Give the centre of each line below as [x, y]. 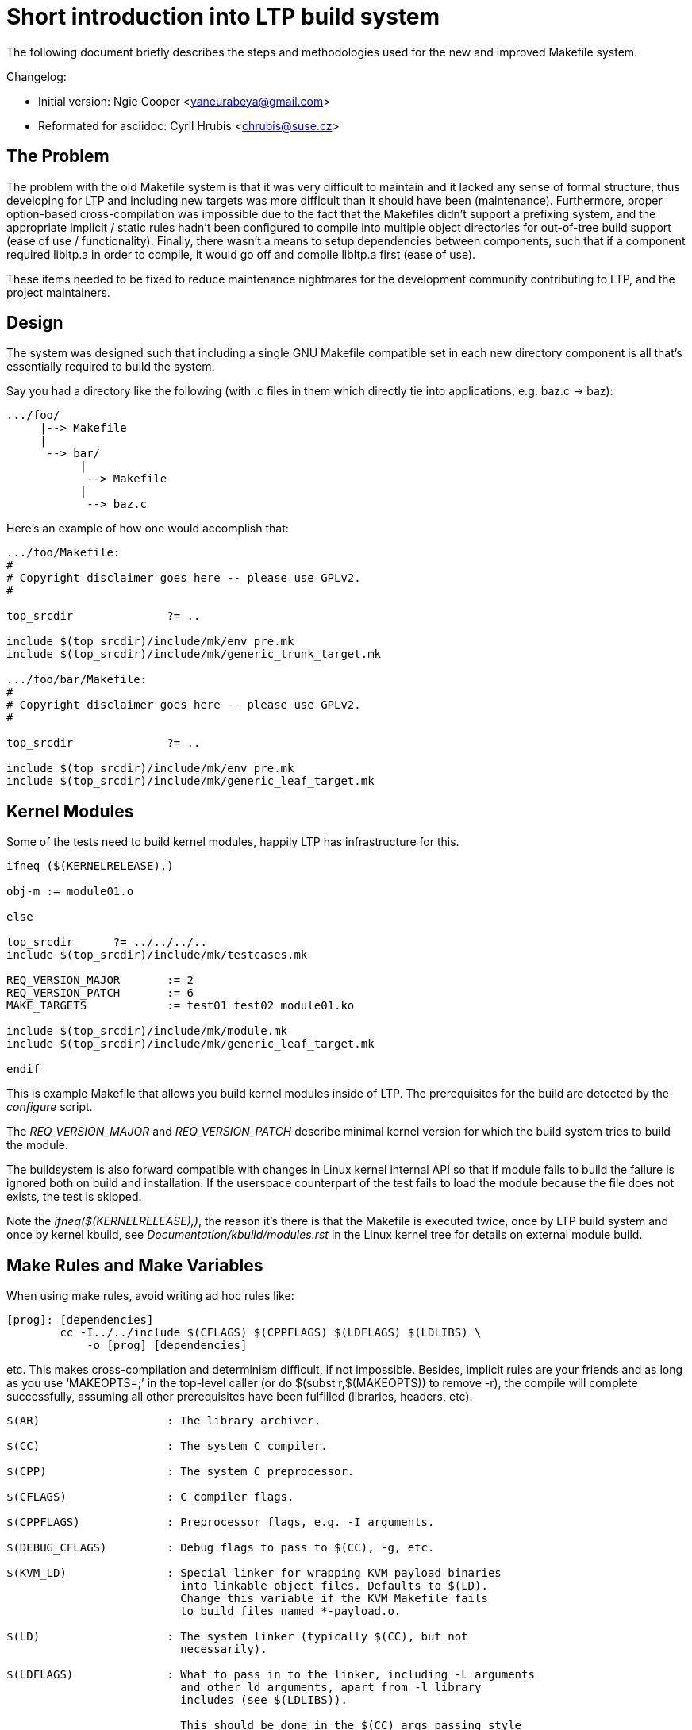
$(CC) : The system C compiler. [167, 1446]
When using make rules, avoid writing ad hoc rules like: [150, 1296]
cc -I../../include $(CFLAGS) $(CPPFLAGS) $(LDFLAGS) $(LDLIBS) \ [271, 1333]
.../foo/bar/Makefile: [77, 680]
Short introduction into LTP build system [223, 17]
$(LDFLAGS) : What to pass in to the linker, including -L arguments [271, 1675]
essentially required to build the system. [111, 367]
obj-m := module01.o [70, 892]
